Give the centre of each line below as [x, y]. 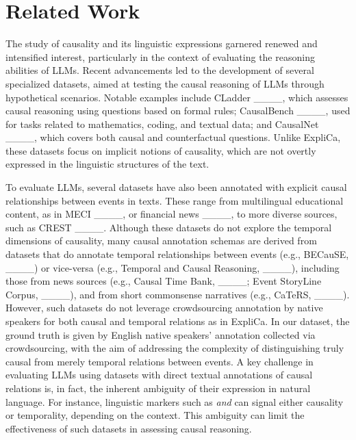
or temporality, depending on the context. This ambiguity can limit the [155, 415]
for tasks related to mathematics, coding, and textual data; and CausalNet [162, 124]
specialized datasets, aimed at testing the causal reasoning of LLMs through [165, 83]
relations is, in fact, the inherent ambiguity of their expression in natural [158, 388]
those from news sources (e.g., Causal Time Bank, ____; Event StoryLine [164, 281]
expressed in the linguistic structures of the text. [107, 164]
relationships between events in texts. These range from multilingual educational [175, 200]
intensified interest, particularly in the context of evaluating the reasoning [160, 56]
